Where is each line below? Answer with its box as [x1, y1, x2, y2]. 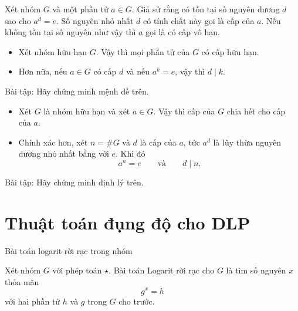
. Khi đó [116, 147, 145, 160]
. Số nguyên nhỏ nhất [56, 14, 134, 26]
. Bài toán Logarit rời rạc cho [109, 264, 215, 276]
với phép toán [52, 264, 102, 276]
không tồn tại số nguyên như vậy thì [5, 26, 136, 38]
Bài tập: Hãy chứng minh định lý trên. [5, 175, 144, 188]
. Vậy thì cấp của [153, 104, 215, 117]
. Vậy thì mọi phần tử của [96, 45, 190, 58]
